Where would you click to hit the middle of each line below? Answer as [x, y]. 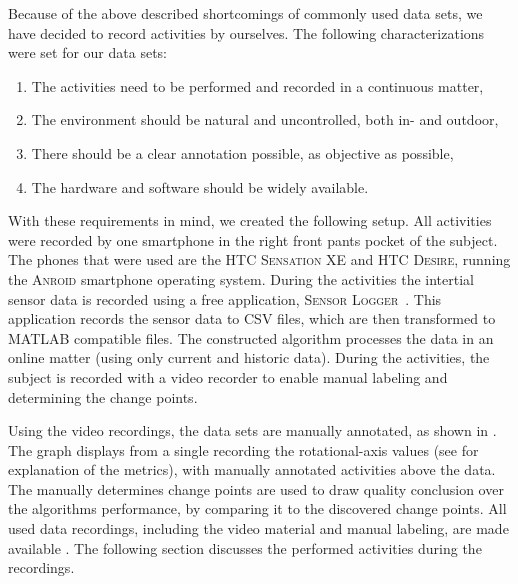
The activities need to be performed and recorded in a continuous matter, [257, 85]
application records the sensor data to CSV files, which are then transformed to [252, 318]
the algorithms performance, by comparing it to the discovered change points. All [257, 508]
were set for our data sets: [87, 52]
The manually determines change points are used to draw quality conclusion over [256, 488]
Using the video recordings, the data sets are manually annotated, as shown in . [252, 430]
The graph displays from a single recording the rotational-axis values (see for [243, 449]
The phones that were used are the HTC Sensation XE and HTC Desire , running [259, 259]
